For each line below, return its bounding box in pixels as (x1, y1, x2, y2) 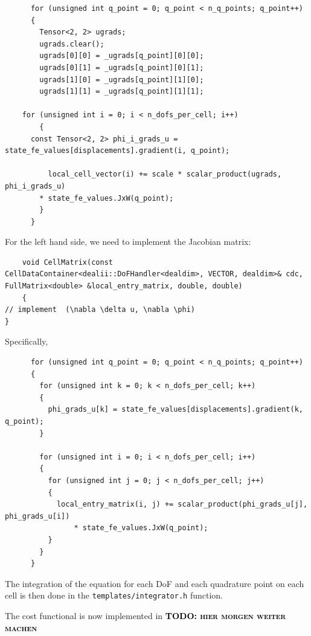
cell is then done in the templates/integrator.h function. (5, 589, 223, 602)
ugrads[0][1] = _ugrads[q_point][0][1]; (39, 63, 204, 72)
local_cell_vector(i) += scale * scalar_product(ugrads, (48, 170, 282, 179)
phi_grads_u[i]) (5, 511, 70, 521)
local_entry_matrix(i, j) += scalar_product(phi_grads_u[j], (56, 500, 308, 509)
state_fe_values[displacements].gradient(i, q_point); (5, 146, 230, 155)
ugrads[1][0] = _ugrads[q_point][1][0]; (39, 75, 204, 84)
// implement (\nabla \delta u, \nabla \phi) (5, 305, 195, 314)
